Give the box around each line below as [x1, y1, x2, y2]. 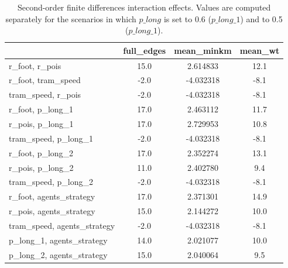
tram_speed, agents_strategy [9, 219, 115, 231]
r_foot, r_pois [9, 59, 61, 71]
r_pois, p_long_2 [9, 161, 74, 173]
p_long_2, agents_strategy [9, 248, 108, 260]
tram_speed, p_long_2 [9, 176, 94, 188]
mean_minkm [174, 44, 232, 56]
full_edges [123, 44, 166, 56]
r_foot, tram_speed [9, 74, 81, 86]
